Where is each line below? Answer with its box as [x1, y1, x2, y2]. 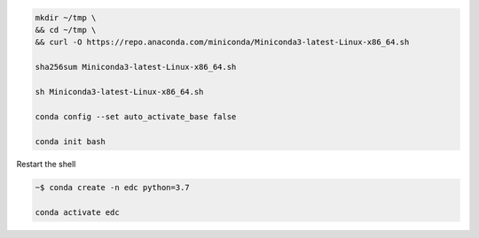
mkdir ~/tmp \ [35, 12, 97, 22]
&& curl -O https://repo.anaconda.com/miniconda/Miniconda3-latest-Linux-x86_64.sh [35, 37, 410, 48]
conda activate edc [35, 208, 120, 218]
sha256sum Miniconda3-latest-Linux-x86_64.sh [35, 62, 237, 73]
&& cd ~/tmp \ [35, 25, 97, 35]
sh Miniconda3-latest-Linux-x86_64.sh [35, 87, 204, 96]
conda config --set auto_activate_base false [35, 111, 237, 121]
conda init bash [35, 136, 106, 146]
